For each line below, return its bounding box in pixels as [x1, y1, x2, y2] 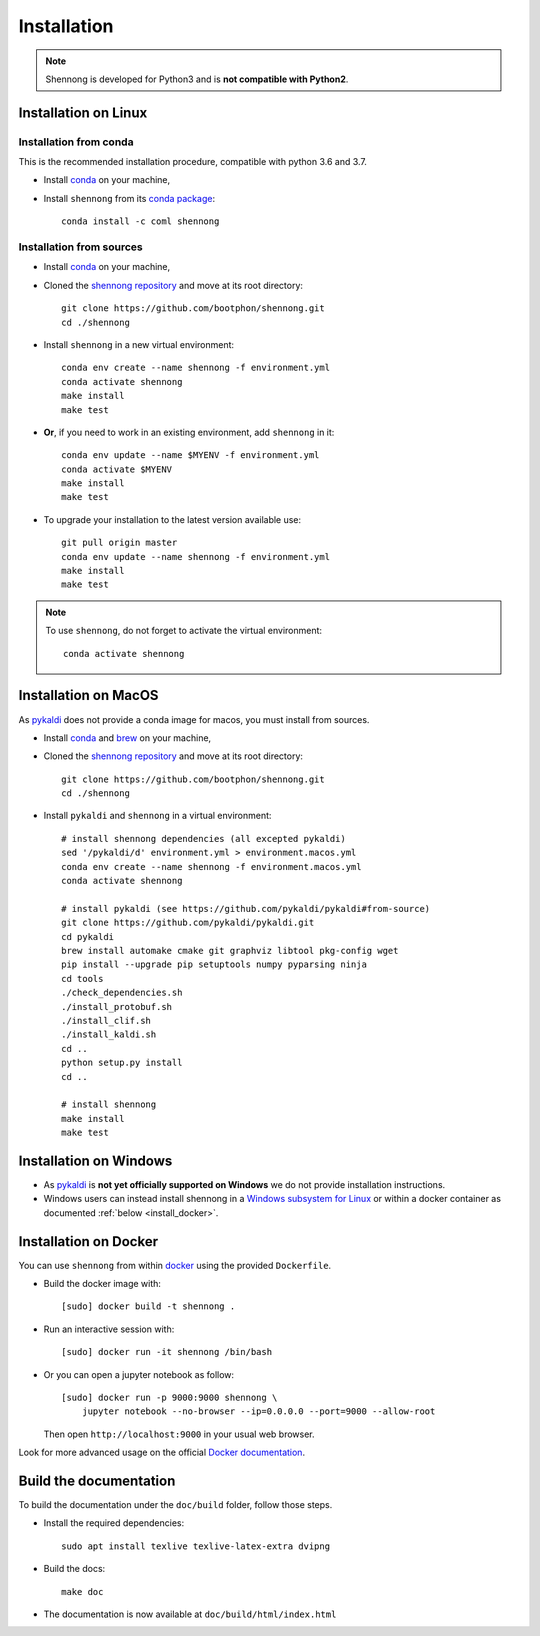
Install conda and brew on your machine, [43, 731, 212, 744]
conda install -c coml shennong [61, 216, 220, 227]
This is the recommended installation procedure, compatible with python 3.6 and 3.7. [18, 156, 367, 168]
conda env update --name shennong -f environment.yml [61, 551, 330, 562]
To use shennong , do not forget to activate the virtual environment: [45, 625, 323, 637]
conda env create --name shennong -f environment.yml [61, 362, 330, 374]
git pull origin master [61, 537, 178, 549]
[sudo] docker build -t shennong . [61, 1301, 236, 1312]
